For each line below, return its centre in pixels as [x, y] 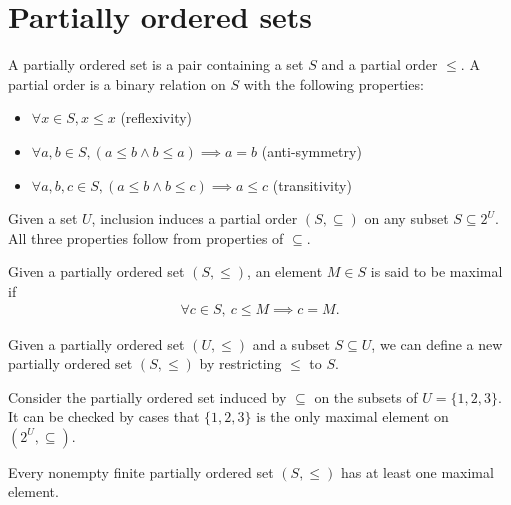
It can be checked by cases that [104, 416]
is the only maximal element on [352, 416]
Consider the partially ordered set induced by [147, 396]
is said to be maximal [436, 271]
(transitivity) [312, 184]
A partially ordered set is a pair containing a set [156, 64]
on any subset [406, 218]
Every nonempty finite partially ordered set [141, 471]
